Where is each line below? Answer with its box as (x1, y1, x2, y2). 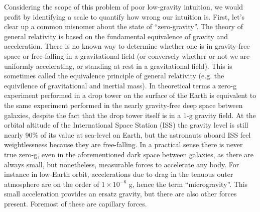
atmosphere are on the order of (4, 178, 99, 189)
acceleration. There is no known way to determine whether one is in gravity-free (4, 41, 250, 51)
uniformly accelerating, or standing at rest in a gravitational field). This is (4, 60, 232, 71)
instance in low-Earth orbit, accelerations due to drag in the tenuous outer (4, 169, 233, 179)
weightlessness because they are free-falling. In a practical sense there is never (4, 139, 243, 150)
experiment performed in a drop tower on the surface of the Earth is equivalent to (4, 90, 256, 100)
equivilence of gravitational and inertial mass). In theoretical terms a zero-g (4, 80, 237, 90)
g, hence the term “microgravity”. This (128, 178, 248, 189)
